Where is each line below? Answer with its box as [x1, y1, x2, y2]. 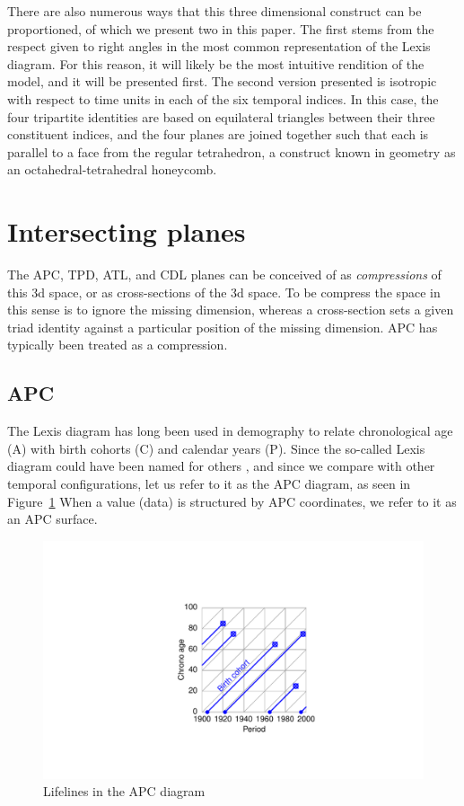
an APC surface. [7, 509, 98, 528]
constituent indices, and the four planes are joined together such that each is [7, 125, 429, 144]
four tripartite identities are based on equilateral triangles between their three [7, 107, 435, 126]
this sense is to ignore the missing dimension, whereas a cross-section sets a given [7, 300, 454, 319]
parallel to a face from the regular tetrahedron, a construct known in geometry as [7, 142, 456, 161]
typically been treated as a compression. [7, 335, 228, 354]
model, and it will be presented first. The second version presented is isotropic [7, 72, 437, 91]
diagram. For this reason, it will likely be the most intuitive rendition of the [7, 54, 425, 73]
